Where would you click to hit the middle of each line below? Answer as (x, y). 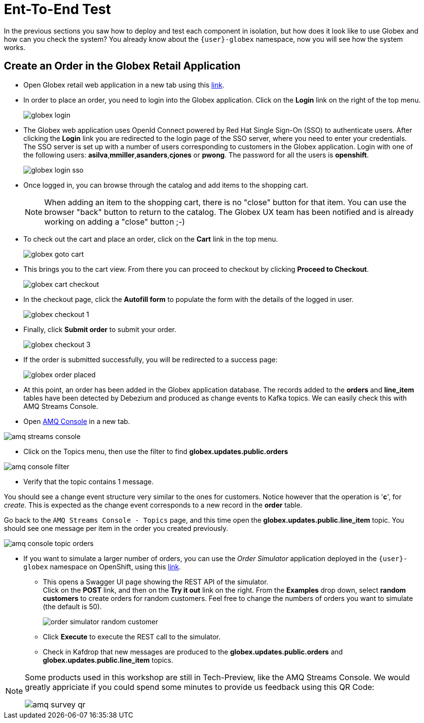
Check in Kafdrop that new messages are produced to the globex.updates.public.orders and (193, 652)
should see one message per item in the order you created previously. (116, 528)
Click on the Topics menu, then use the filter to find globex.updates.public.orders (156, 451)
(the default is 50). (73, 606)
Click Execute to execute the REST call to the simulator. (132, 636)
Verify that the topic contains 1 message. (89, 481)
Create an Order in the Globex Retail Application (122, 66)
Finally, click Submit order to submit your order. (100, 329)
